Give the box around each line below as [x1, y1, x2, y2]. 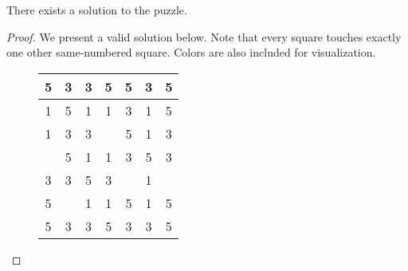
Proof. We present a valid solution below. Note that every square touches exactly [6, 28, 402, 45]
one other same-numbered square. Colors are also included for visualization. [6, 44, 376, 61]
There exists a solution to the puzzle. [6, 2, 187, 18]
